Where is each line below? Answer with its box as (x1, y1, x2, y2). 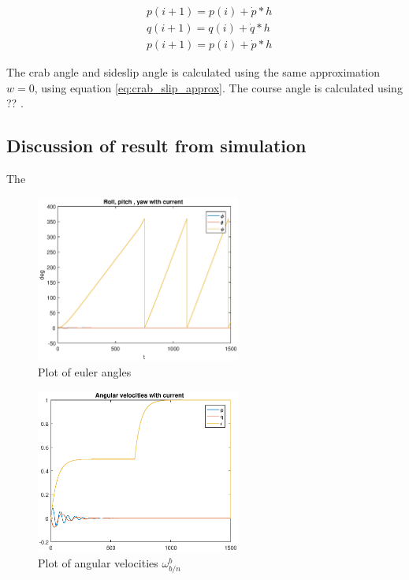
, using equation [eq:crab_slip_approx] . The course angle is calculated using (34, 79, 403, 95)
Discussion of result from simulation (6, 133, 307, 158)
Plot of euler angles (38, 363, 132, 380)
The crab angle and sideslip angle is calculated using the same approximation (6, 64, 381, 80)
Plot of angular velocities (38, 554, 158, 571)
